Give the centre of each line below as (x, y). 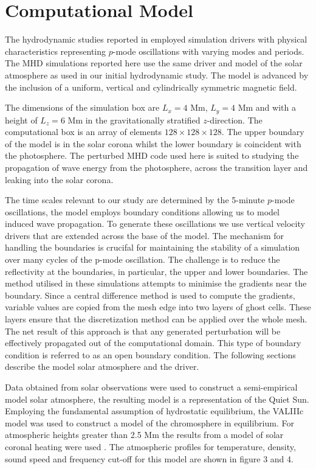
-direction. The (235, 120)
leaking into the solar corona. (59, 179)
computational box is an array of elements (84, 132)
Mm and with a (267, 107)
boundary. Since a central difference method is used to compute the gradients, (150, 295)
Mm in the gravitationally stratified (134, 120)
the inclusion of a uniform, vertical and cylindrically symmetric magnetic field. (151, 87)
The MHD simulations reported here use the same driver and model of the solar (154, 63)
